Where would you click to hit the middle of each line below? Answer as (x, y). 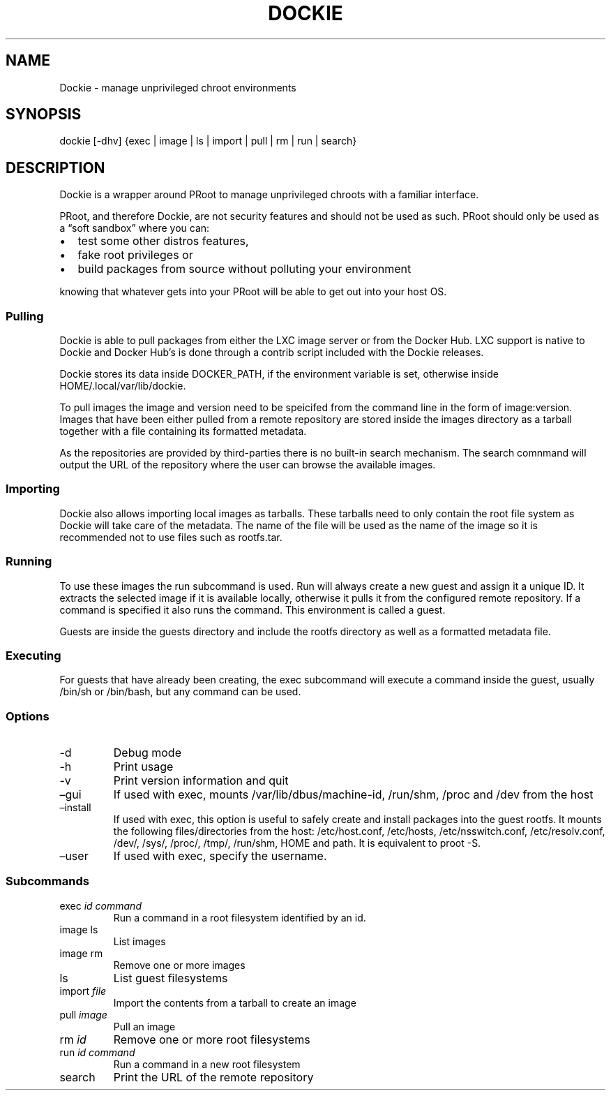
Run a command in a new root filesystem (207, 1064)
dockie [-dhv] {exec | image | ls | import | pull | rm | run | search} (208, 141)
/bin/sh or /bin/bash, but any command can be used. (180, 692)
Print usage (143, 767)
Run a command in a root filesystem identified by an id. (240, 917)
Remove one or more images (179, 965)
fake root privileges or (135, 255)
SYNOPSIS (44, 114)
